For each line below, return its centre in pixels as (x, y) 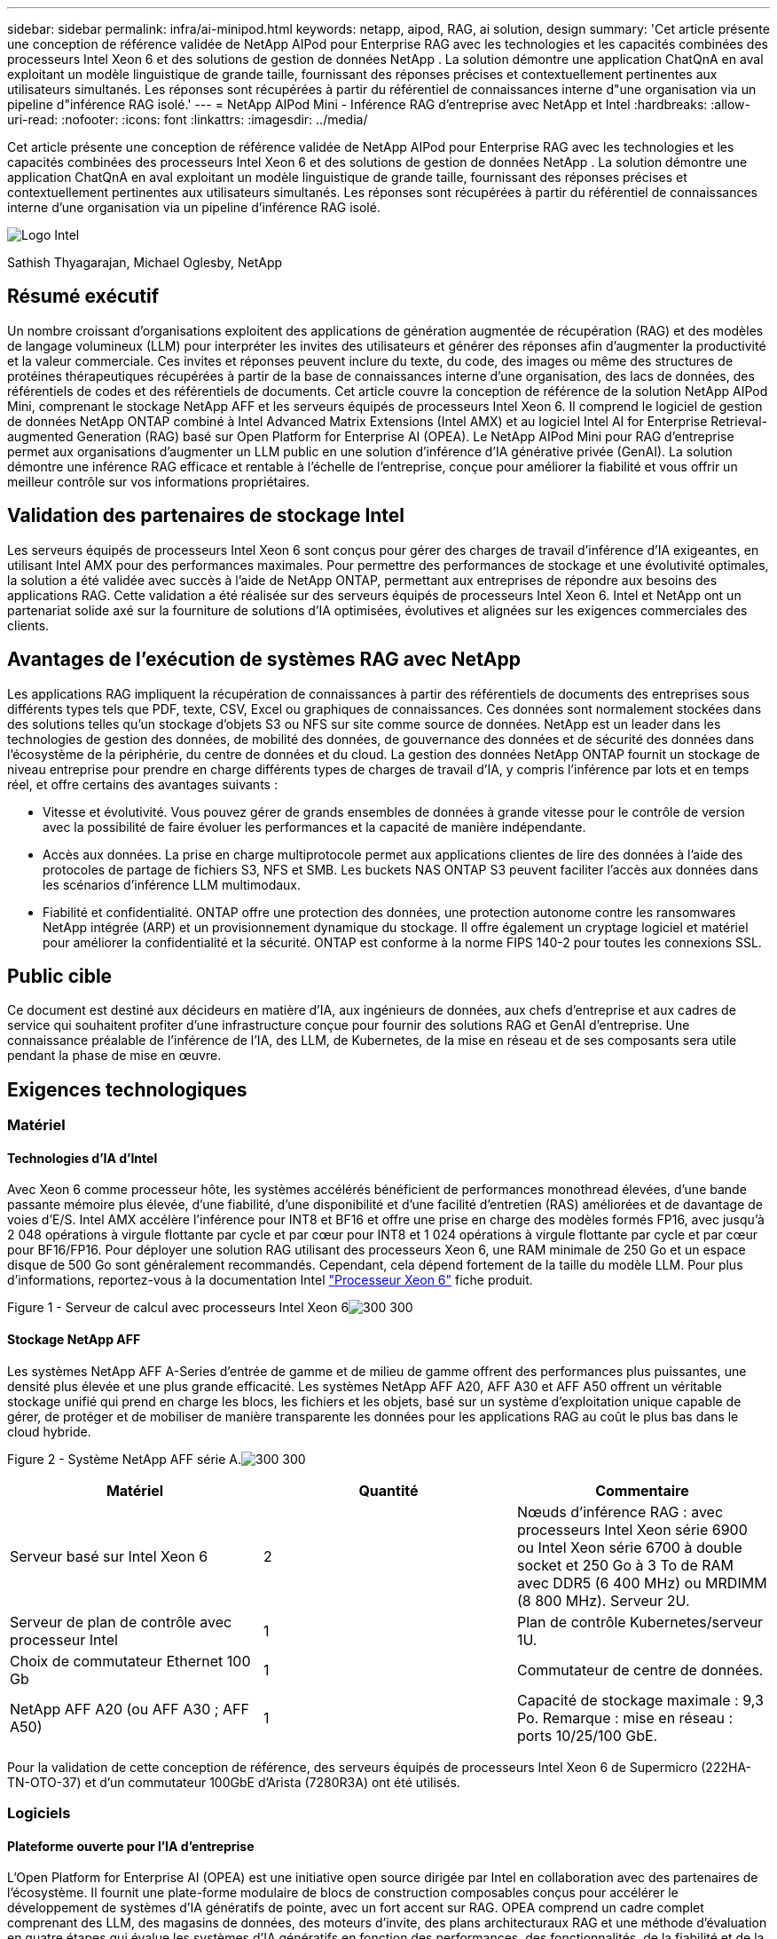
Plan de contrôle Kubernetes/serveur (640, 1622)
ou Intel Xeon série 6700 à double (629, 1547)
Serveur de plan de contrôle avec (121, 1622)
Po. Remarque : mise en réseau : (625, 1717)
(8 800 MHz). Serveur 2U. (603, 1600)
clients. (28, 625)
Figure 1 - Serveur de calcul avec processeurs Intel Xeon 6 (178, 1308)
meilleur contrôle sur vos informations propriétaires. (159, 481)
